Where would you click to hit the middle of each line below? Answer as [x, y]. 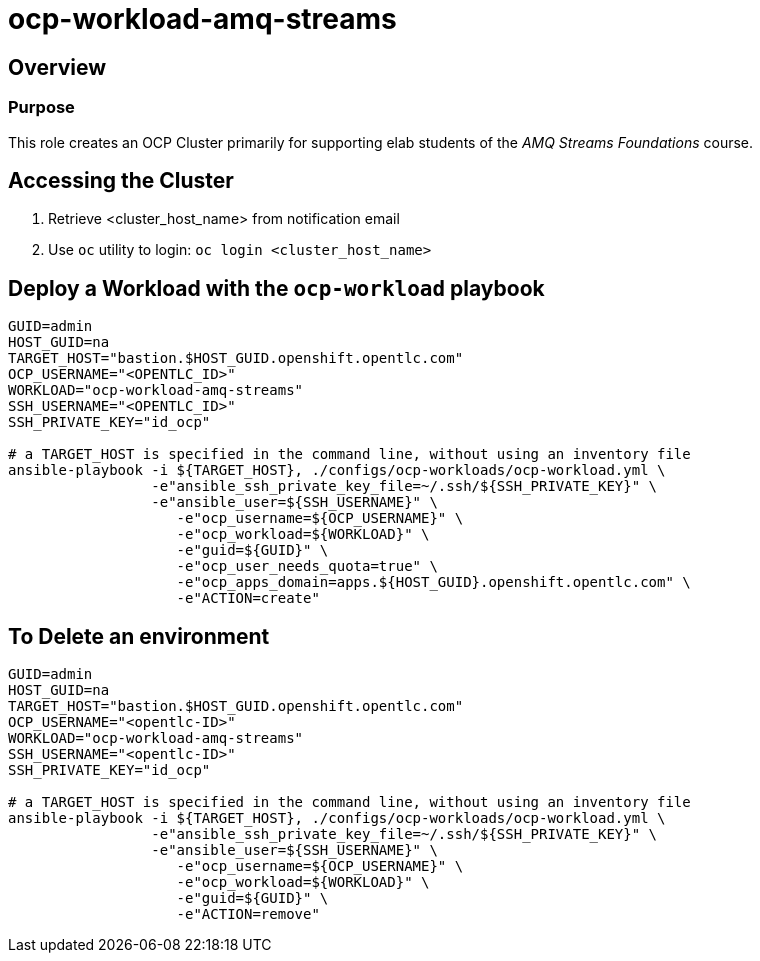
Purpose [41, 107]
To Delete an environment [139, 636]
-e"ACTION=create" [248, 598]
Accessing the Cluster [121, 180]
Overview [57, 67]
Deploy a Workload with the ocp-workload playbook [276, 288]
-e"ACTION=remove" [248, 914]
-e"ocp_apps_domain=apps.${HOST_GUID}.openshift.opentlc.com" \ [433, 582]
